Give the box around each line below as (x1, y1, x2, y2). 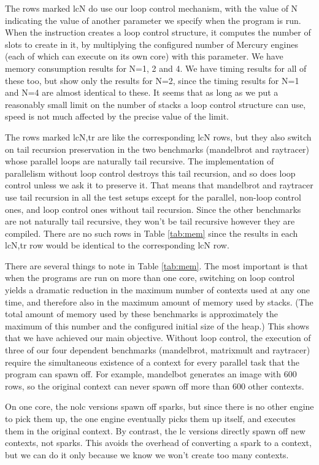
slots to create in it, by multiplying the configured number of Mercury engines (5, 37, 299, 50)
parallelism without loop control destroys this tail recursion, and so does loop (5, 166, 296, 179)
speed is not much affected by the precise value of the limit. (5, 110, 229, 123)
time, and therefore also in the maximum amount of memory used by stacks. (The (5, 295, 313, 308)
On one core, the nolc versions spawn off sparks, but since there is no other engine (5, 400, 314, 413)
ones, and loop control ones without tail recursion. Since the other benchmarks (5, 202, 301, 215)
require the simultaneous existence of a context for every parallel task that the (5, 355, 299, 368)
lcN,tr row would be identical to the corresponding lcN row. (5, 239, 229, 252)
